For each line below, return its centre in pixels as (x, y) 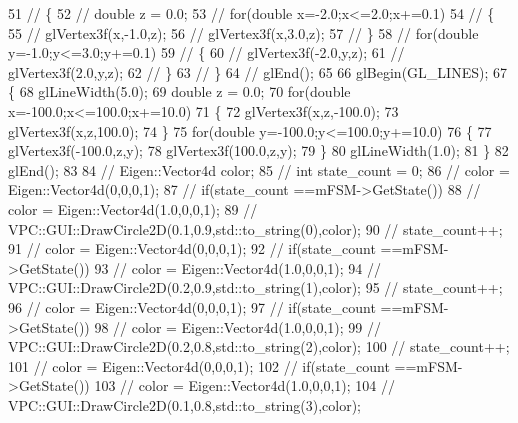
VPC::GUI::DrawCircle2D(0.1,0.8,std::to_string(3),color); (184, 404)
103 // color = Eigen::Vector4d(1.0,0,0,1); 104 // (244, 385)
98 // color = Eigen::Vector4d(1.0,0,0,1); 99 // (237, 326)
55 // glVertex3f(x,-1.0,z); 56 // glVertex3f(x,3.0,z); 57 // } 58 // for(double (243, 32)
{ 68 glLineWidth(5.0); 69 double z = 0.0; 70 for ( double (179, 91)
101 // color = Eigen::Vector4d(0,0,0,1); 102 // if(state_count (199, 365)
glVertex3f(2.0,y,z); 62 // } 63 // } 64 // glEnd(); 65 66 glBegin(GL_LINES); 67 (257, 71)
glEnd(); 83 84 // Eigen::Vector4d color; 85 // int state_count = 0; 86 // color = (259, 169)
